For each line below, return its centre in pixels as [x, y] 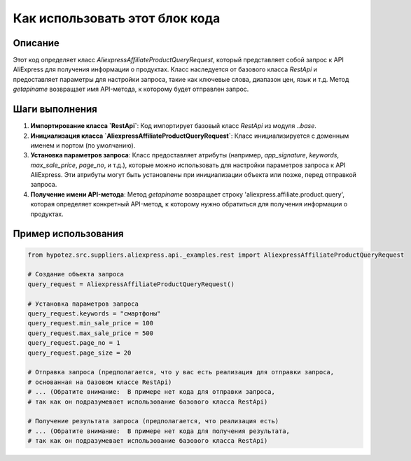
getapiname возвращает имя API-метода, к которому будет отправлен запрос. [131, 89]
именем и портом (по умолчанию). [83, 145]
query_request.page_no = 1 [74, 343]
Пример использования [68, 234]
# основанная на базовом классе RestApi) [100, 382]
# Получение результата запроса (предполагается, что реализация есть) [153, 421]
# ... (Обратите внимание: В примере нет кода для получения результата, [159, 431]
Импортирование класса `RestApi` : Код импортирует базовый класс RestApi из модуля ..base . [173, 126]
